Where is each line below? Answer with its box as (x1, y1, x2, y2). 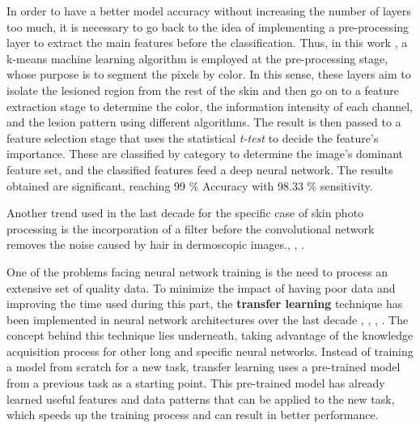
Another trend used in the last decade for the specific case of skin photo (6, 204, 364, 221)
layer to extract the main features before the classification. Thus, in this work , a (6, 34, 408, 51)
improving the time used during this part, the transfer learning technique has (6, 295, 403, 312)
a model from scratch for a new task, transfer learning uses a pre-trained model (6, 358, 401, 375)
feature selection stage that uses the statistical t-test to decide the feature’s (6, 129, 379, 146)
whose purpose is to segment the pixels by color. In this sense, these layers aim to (6, 66, 411, 83)
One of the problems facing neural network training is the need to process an (6, 263, 388, 280)
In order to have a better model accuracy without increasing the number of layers (6, 2, 411, 19)
